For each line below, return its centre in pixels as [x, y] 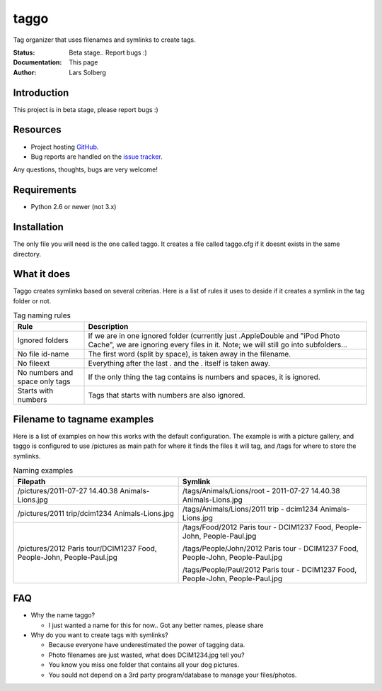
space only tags [44, 381]
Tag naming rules [42, 315]
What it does [42, 274]
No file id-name [44, 354]
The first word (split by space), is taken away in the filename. [190, 354]
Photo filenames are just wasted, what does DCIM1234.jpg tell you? [146, 655]
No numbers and [45, 372]
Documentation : [37, 62]
